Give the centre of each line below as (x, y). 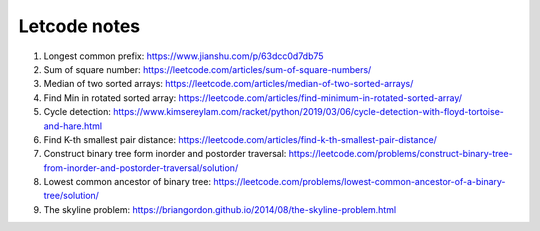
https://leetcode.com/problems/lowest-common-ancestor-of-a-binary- (359, 182)
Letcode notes (79, 26)
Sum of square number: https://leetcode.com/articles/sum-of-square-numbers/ (207, 69)
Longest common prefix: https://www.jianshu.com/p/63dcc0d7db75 (183, 56)
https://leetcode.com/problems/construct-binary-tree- (401, 154)
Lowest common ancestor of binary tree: (127, 182)
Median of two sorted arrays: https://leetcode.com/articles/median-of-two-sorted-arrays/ (228, 84)
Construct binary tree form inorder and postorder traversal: (165, 154)
